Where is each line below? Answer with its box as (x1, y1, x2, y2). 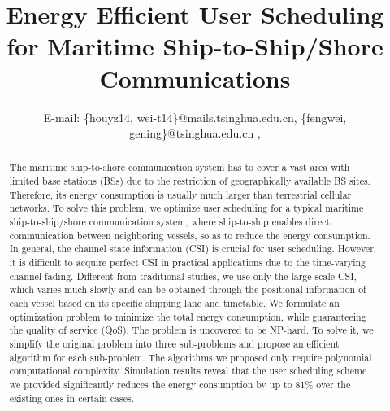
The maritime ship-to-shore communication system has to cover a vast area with (9, 160, 350, 174)
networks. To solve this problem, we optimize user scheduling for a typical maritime (9, 201, 364, 215)
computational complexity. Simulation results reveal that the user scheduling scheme (9, 364, 367, 378)
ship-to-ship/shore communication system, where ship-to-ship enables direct (9, 215, 331, 229)
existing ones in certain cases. (9, 391, 134, 404)
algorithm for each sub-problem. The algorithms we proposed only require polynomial (9, 350, 372, 364)
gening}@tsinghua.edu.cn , (129, 125, 261, 142)
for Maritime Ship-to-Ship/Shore (6, 29, 383, 63)
